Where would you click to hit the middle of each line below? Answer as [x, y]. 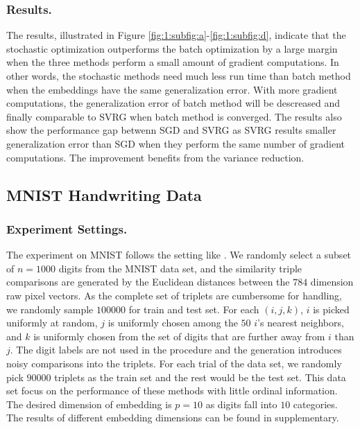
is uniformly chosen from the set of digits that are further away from [179, 336]
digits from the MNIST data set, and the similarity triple [180, 268]
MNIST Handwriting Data [104, 194]
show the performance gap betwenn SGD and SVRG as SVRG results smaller [171, 130]
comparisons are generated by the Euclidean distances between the [148, 282]
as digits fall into [241, 404]
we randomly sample [50, 309]
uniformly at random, [52, 323]
